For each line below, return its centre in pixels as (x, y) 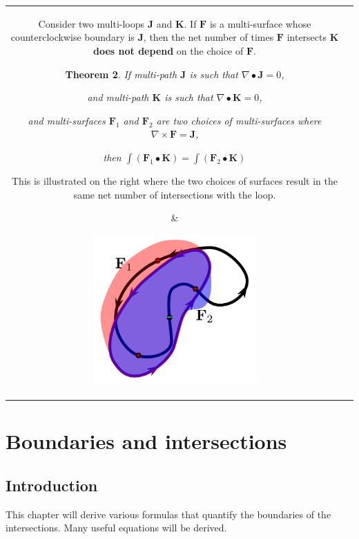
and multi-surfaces (67, 120)
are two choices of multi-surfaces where (239, 120)
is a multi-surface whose (260, 23)
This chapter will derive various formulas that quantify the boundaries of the (168, 514)
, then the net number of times (208, 37)
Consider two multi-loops (91, 23)
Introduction (52, 485)
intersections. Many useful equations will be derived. (116, 528)
